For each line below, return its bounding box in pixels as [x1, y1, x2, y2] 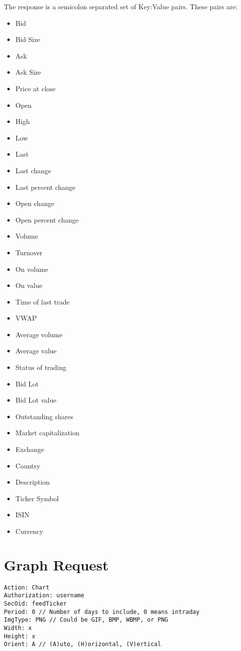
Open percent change [15, 214, 79, 224]
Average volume [15, 329, 62, 339]
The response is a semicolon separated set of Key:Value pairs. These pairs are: [4, 1, 238, 11]
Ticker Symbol [15, 493, 59, 503]
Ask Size [15, 67, 41, 77]
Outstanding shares [15, 411, 74, 421]
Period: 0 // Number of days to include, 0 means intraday [4, 608, 200, 615]
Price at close [15, 83, 56, 93]
